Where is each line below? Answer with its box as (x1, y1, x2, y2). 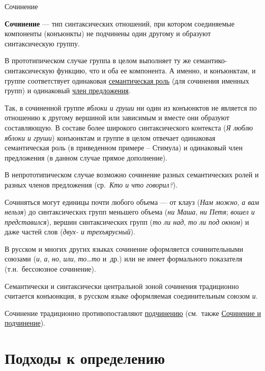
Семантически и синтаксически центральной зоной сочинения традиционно (5, 280, 239, 291)
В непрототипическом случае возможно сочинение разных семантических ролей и (5, 169, 259, 180)
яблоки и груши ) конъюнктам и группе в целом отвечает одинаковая (5, 132, 216, 143)
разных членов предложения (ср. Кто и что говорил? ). (5, 179, 178, 190)
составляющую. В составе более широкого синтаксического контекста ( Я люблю (5, 122, 253, 132)
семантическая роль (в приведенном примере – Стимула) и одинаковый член (5, 142, 243, 153)
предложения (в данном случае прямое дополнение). (5, 152, 168, 163)
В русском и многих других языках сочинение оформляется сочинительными (5, 243, 243, 254)
